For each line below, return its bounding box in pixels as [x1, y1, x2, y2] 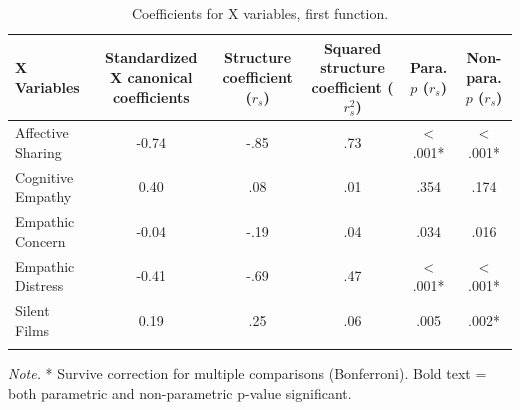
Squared [323, 37, 382, 58]
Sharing [15, 141, 62, 162]
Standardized [105, 47, 198, 68]
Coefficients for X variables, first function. [131, 3, 389, 23]
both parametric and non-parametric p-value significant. [8, 382, 352, 403]
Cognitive [15, 166, 74, 187]
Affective [15, 122, 69, 143]
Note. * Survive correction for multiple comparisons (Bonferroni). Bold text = [8, 362, 487, 383]
